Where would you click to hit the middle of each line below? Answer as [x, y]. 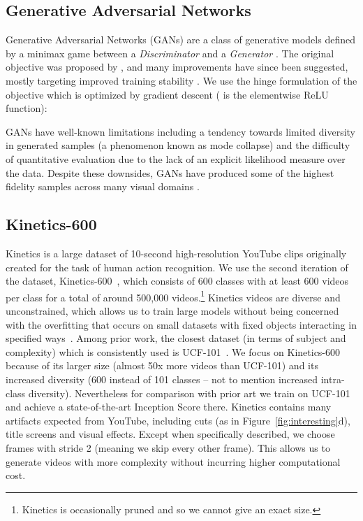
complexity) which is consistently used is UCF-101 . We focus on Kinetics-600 [173, 351]
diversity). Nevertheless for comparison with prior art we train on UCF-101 [189, 393]
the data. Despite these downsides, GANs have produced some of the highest [170, 172]
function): [27, 108]
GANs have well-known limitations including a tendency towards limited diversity [180, 131]
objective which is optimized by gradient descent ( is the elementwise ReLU [167, 94]
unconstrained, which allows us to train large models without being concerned [172, 310]
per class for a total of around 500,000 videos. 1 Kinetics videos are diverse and [173, 296]
